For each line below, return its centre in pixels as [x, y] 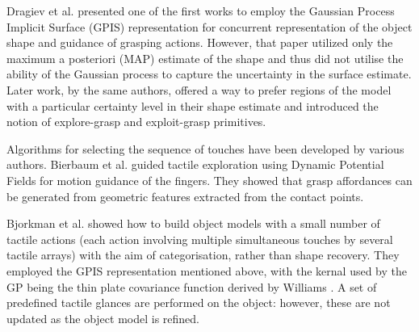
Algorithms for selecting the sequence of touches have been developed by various [205, 148]
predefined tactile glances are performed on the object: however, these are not [199, 303]
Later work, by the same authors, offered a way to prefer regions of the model [199, 89]
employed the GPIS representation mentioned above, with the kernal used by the [207, 270]
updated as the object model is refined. [103, 318]
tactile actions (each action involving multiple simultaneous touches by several [200, 239]
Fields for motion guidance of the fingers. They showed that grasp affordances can [209, 180]
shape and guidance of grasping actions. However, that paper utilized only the [200, 42]
